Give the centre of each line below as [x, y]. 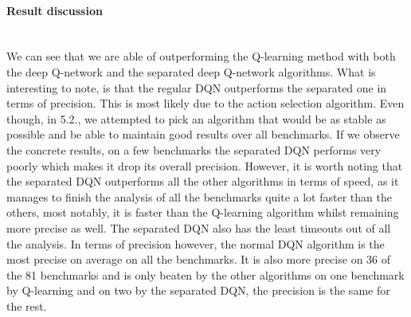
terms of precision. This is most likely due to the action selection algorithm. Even [205, 103]
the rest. [27, 305]
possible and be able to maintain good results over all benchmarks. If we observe [203, 134]
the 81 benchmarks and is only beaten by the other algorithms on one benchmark [205, 274]
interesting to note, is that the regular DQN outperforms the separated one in [197, 87]
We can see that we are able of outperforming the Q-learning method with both [201, 56]
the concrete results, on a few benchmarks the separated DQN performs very [194, 149]
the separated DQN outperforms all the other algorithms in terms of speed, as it [203, 181]
